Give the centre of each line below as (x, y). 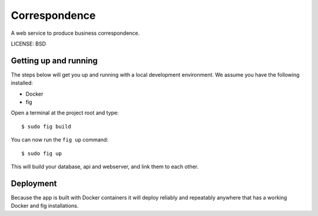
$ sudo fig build (46, 126)
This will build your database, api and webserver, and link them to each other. (105, 166)
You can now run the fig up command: (59, 140)
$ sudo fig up (42, 153)
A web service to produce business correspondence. (75, 33)
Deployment (34, 183)
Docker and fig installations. (45, 206)
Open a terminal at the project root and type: (65, 113)
